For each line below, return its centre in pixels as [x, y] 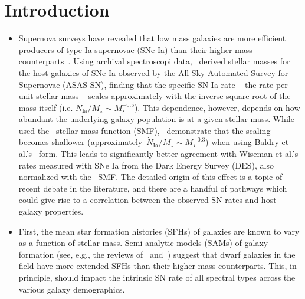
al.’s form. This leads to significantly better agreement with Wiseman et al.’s [158, 154]
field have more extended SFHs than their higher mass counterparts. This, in [158, 266]
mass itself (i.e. [46, 107]
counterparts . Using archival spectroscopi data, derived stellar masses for [154, 61]
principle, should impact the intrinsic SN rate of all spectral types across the [157, 277]
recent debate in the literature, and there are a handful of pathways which [153, 188]
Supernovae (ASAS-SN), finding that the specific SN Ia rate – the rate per [153, 84]
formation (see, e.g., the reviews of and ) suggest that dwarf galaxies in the [157, 254]
